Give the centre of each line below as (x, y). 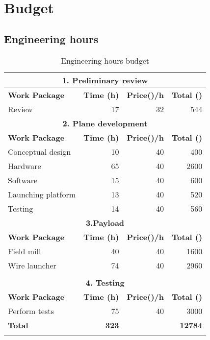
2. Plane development (105, 123)
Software (23, 180)
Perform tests (31, 311)
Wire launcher (32, 265)
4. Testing (105, 282)
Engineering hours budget (105, 60)
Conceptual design (39, 151)
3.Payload (105, 222)
